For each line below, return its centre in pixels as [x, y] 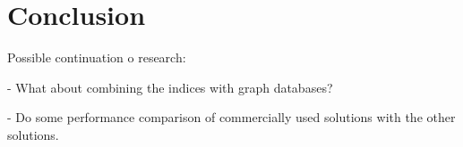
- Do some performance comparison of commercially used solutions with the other [231, 117]
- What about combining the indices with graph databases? [170, 87]
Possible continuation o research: [97, 57]
